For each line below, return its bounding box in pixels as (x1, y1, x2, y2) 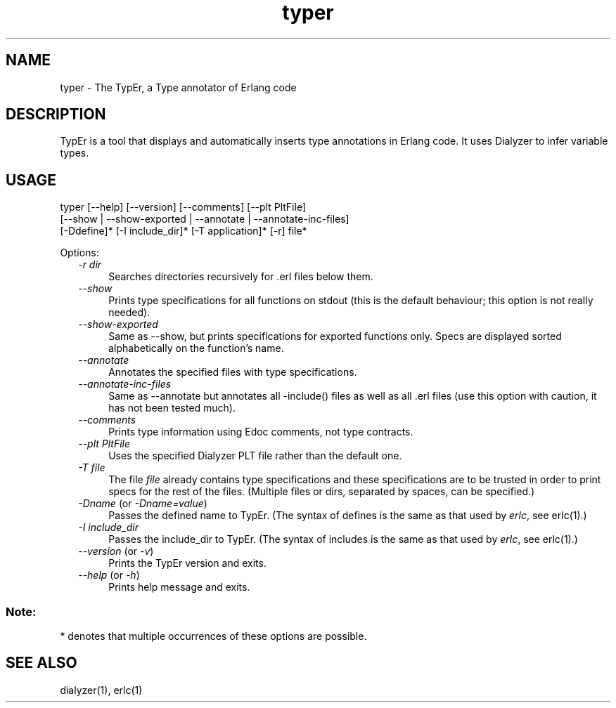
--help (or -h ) (78, 569, 140, 582)
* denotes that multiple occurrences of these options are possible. (60, 630, 367, 643)
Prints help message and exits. (108, 581, 250, 594)
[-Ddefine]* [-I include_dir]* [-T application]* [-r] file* (60, 225, 307, 237)
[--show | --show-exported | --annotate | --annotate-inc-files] (60, 213, 349, 225)
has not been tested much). (108, 402, 236, 414)
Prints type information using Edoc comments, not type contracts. (108, 426, 413, 438)
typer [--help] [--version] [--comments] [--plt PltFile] (60, 201, 306, 214)
